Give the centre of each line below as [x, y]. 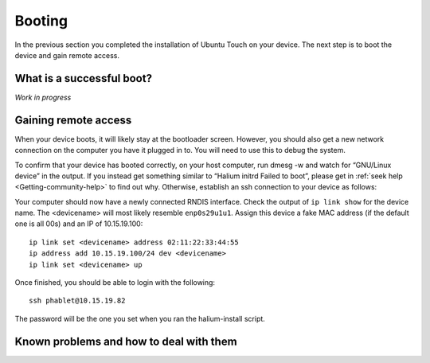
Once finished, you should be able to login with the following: [115, 283]
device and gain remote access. [67, 55]
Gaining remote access [73, 120]
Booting [41, 21]
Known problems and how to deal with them [126, 341]
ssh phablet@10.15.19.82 [77, 301]
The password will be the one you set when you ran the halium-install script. [140, 318]
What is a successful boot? [84, 78]
